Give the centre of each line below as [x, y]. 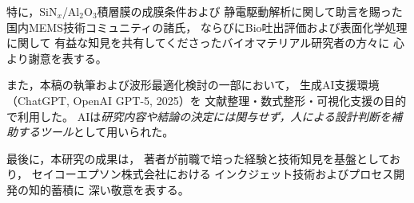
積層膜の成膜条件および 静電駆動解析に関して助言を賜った [250, 11]
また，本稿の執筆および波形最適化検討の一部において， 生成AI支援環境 [193, 85]
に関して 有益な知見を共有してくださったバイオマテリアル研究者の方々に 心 [205, 43]
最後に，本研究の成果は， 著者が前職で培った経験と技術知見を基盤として [198, 158]
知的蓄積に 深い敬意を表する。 [109, 189]
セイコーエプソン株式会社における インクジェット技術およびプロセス [213, 174]
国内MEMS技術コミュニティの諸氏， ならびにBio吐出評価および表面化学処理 [207, 27]
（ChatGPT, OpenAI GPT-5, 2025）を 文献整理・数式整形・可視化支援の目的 [207, 100]
